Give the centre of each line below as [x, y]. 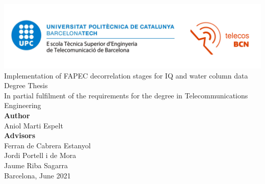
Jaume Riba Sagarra [36, 165]
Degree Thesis [26, 85]
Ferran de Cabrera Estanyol [47, 145]
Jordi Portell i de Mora [40, 155]
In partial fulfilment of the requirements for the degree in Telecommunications [126, 95]
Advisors [20, 135]
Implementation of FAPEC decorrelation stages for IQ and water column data [126, 75]
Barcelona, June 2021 [37, 175]
